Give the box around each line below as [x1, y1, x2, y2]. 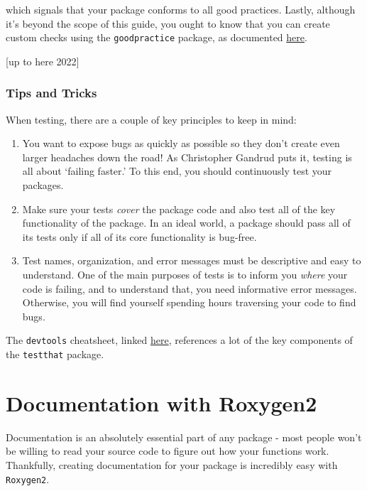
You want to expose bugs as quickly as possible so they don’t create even [22, 136, 340, 151]
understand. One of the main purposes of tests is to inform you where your [22, 267, 348, 281]
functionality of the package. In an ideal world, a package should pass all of [22, 215, 351, 230]
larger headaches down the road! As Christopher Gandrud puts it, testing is [22, 149, 352, 164]
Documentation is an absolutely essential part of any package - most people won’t [6, 429, 362, 444]
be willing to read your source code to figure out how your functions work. [6, 443, 329, 458]
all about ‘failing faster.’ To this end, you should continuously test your [22, 163, 332, 178]
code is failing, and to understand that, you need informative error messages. [22, 281, 357, 296]
